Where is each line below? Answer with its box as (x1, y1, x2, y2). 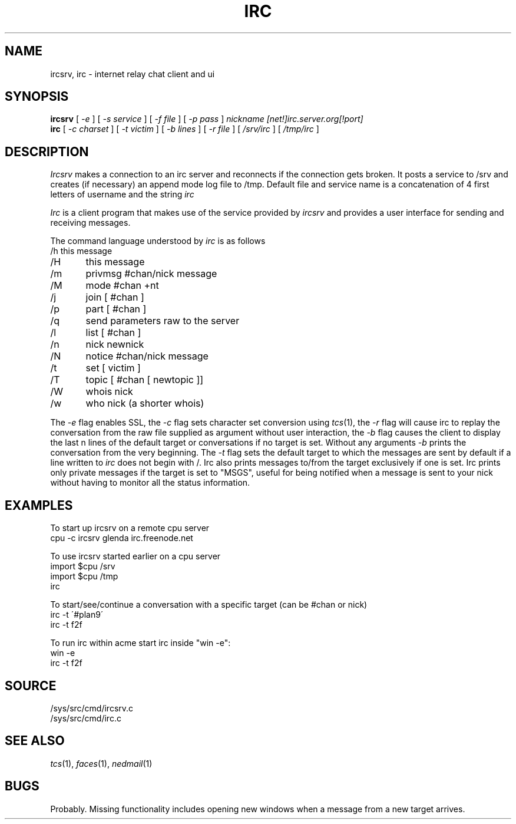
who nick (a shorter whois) (85, 397, 204, 410)
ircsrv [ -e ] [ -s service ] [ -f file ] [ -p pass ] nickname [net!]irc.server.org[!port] (50, 114, 363, 124)
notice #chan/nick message (85, 350, 209, 362)
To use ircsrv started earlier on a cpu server (50, 551, 221, 562)
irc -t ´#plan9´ (50, 609, 104, 620)
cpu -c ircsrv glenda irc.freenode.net (50, 533, 193, 543)
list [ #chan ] (85, 327, 141, 339)
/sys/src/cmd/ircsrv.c (50, 703, 134, 713)
